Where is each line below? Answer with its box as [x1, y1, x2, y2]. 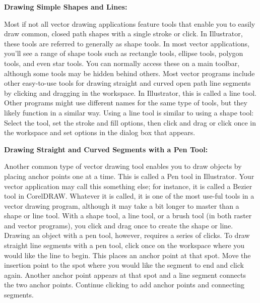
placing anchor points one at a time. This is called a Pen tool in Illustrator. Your [4, 170, 254, 181]
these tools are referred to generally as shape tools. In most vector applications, [4, 38, 249, 48]
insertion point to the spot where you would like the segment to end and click [4, 260, 244, 270]
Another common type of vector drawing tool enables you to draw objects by [4, 161, 242, 171]
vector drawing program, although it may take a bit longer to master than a [4, 200, 239, 211]
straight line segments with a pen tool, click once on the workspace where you [4, 240, 245, 251]
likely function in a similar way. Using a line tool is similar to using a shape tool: [4, 107, 254, 117]
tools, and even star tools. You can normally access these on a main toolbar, [4, 57, 240, 68]
